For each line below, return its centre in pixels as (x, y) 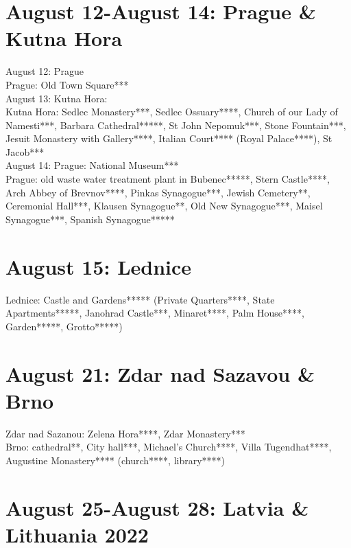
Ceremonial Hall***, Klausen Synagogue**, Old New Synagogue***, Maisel (164, 206)
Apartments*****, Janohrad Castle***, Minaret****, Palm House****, (155, 313)
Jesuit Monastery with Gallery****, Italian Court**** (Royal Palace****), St (169, 138)
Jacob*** (25, 151)
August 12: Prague (45, 71)
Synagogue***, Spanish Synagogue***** (90, 219)
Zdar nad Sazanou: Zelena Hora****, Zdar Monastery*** (125, 433)
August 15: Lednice (99, 266)
